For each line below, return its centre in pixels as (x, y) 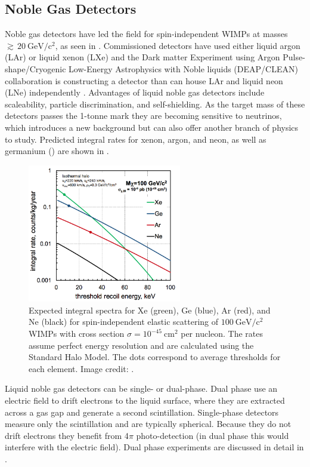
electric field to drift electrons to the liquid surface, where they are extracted (145, 400)
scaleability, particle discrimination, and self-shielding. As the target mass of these (155, 104)
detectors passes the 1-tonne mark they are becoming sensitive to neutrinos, (143, 116)
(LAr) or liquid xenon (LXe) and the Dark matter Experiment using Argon (142, 57)
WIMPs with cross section (77, 334)
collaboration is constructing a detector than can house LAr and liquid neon (144, 80)
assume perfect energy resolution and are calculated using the (141, 345)
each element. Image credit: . (81, 368)
